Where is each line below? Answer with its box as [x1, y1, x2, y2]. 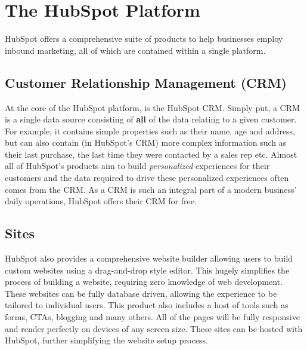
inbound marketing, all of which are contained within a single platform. [5, 44, 266, 56]
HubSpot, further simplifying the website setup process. [5, 334, 208, 346]
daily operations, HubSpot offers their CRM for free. [5, 195, 197, 207]
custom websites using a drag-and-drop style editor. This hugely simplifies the [5, 263, 290, 276]
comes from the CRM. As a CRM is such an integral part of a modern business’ [5, 183, 297, 195]
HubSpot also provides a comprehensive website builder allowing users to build [5, 252, 293, 265]
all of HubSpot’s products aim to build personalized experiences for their [5, 159, 270, 172]
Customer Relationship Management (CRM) [5, 73, 287, 91]
